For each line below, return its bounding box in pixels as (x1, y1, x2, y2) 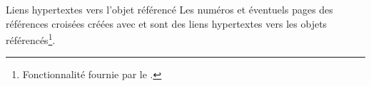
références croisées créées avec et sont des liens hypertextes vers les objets (6, 16, 327, 31)
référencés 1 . (6, 31, 56, 47)
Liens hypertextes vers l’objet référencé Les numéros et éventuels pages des (6, 2, 333, 16)
